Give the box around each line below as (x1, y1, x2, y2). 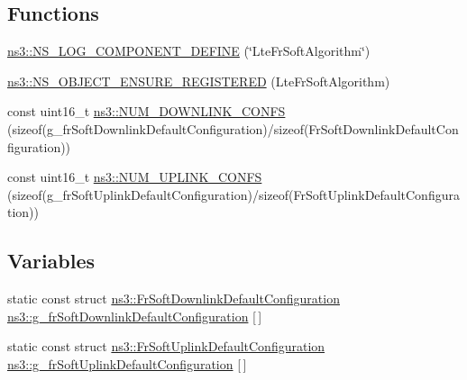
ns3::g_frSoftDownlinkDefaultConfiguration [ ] (7, 306, 262, 325)
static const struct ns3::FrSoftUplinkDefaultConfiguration (7, 337, 325, 356)
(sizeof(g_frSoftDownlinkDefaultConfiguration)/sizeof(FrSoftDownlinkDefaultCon (7, 119, 459, 138)
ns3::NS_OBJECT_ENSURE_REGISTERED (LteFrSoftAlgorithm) (7, 71, 390, 90)
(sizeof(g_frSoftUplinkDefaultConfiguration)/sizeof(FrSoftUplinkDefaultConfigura (7, 185, 460, 204)
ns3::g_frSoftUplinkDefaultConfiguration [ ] (7, 354, 247, 373)
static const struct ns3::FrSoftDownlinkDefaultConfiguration (7, 289, 340, 308)
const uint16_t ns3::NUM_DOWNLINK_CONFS (7, 102, 286, 121)
